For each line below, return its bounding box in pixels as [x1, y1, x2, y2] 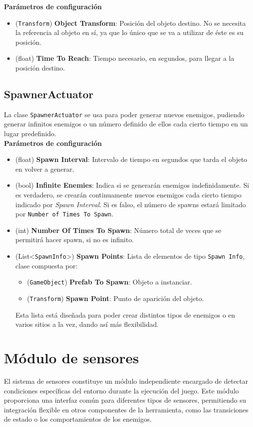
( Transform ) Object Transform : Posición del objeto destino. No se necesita [15, 18, 246, 28]
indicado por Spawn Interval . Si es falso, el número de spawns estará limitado [15, 199, 246, 209]
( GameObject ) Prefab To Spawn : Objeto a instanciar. [27, 277, 192, 287]
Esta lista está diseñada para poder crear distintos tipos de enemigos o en [15, 309, 235, 320]
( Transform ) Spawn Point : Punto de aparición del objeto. [27, 293, 204, 303]
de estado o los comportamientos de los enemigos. [4, 414, 152, 424]
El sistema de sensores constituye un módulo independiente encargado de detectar [4, 375, 249, 386]
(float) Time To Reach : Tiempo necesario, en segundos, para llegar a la [15, 53, 235, 63]
